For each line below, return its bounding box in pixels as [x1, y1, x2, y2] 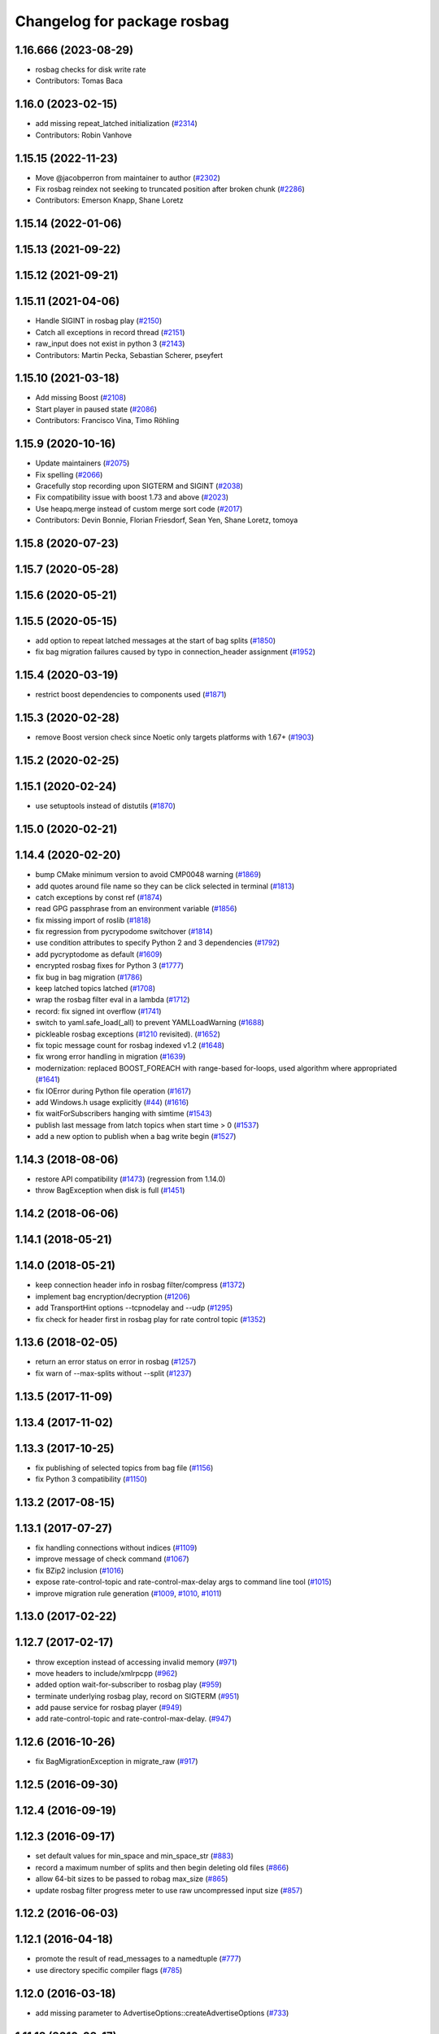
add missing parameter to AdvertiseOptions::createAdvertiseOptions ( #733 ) [35, 2008, 289, 2018]
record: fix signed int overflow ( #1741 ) [35, 1006, 162, 1016]
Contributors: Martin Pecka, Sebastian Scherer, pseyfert [35, 350, 224, 360]
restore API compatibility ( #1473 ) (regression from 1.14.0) [35, 1174, 226, 1184]
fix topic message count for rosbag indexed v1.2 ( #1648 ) [35, 1040, 225, 1050]
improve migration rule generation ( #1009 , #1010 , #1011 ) [35, 1588, 223, 1598]
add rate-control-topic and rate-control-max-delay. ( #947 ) [35, 1713, 232, 1724]
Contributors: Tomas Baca [35, 76, 124, 85]
